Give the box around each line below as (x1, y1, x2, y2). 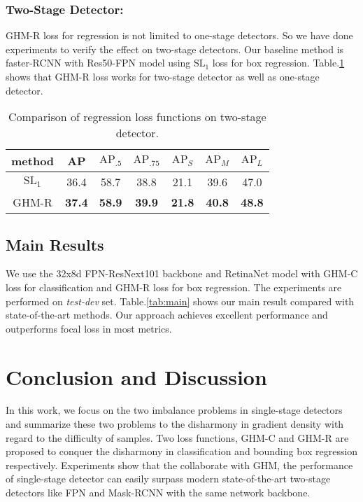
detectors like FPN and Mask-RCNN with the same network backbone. (6, 485, 311, 500)
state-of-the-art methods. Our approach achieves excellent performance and (6, 307, 328, 322)
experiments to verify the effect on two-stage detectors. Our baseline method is (6, 41, 344, 56)
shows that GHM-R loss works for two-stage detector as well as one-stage (6, 69, 320, 83)
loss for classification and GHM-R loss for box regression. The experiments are (6, 279, 342, 294)
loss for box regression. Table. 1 (212, 55, 345, 70)
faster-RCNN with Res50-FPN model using (6, 55, 191, 70)
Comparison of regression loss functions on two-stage (8, 109, 266, 125)
